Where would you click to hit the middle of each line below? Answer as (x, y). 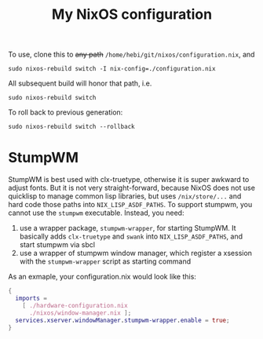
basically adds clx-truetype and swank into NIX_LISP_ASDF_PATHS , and (131, 236)
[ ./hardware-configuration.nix (75, 305)
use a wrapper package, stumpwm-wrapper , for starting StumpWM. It (128, 228)
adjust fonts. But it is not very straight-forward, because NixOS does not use (131, 188)
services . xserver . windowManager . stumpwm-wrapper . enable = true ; (122, 320)
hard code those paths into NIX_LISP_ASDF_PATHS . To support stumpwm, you (130, 205)
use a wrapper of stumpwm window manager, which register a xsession (136, 253)
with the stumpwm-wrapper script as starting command (105, 261)
